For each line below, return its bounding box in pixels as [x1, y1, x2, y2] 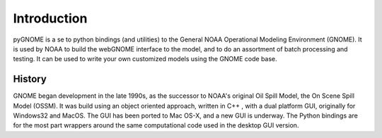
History [13, 73, 47, 85]
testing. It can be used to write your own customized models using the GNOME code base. [13, 55, 277, 63]
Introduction [13, 11, 88, 26]
